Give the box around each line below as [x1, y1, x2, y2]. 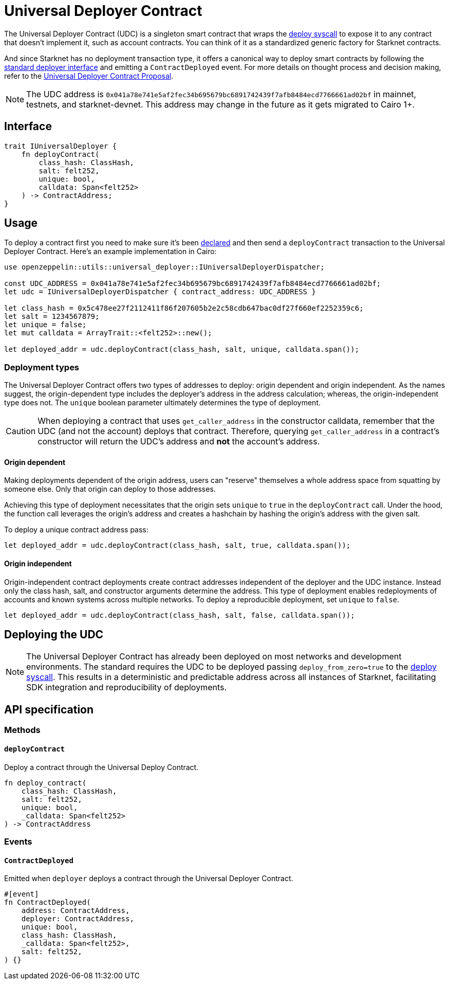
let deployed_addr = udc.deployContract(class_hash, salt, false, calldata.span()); [4, 611, 355, 619]
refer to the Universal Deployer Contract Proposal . [4, 71, 174, 80]
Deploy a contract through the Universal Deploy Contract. [4, 762, 199, 772]
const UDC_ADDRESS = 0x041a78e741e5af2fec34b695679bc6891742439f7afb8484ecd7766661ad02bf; [4, 279, 381, 288]
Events [4, 836, 32, 847]
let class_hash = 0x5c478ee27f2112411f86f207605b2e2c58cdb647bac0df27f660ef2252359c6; [4, 304, 364, 313]
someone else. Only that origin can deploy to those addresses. [4, 485, 216, 494]
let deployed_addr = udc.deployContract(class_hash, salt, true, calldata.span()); [4, 541, 351, 550]
